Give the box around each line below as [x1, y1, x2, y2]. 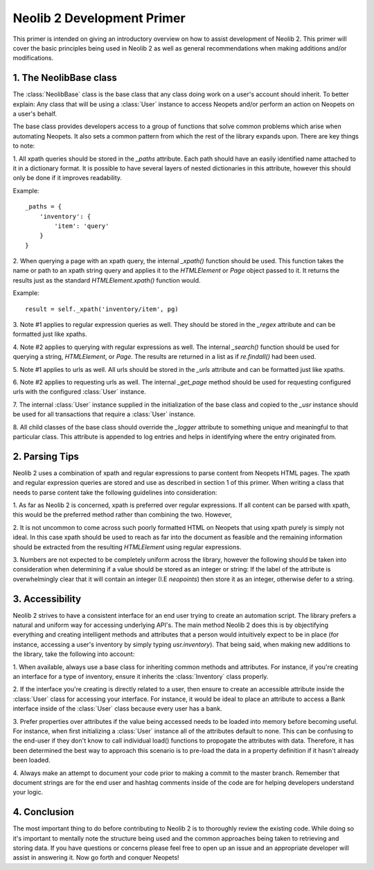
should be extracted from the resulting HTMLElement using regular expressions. [12, 542, 242, 551]
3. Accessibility [12, 593, 82, 605]
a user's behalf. [12, 109, 57, 118]
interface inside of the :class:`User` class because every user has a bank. [12, 704, 222, 713]
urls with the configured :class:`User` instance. [12, 388, 147, 396]
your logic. [12, 788, 44, 797]
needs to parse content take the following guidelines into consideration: [12, 488, 217, 497]
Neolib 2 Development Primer [12, 10, 186, 26]
